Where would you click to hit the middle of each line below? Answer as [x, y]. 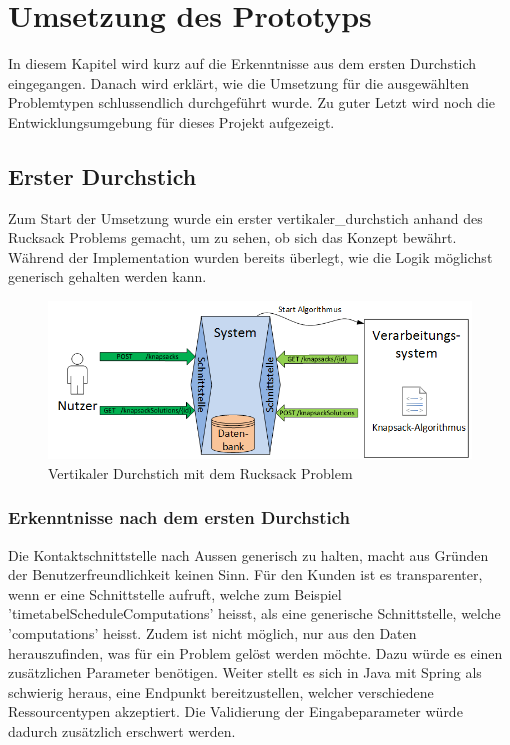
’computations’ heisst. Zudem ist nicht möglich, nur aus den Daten [212, 633]
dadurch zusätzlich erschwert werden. [122, 730]
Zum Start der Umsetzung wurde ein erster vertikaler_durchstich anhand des [245, 217]
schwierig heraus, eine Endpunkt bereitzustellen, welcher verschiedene [221, 691]
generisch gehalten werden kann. [107, 276]
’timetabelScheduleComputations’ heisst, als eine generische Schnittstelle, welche [254, 613]
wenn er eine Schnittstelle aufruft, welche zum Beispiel [175, 593]
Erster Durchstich [102, 175]
